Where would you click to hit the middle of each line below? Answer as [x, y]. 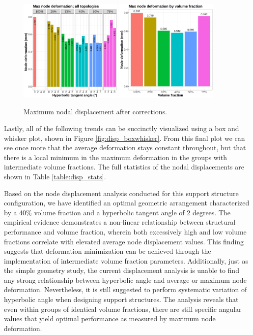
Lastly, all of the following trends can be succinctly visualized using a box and [122, 128]
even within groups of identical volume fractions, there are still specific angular [123, 309]
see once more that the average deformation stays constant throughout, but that [125, 148]
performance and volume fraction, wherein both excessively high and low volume [125, 231]
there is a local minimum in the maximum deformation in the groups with [116, 157]
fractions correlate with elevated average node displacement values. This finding [124, 241]
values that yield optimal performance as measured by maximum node [110, 318]
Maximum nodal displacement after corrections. [95, 112]
